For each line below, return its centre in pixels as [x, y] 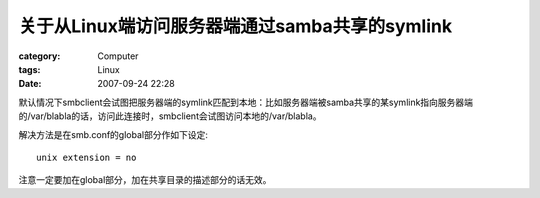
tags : [29, 69]
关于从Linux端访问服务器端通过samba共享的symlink [235, 26]
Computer [118, 56]
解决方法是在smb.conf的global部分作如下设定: [113, 134]
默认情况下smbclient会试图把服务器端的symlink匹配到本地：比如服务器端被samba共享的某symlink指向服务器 [241, 102]
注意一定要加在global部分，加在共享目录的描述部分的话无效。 [145, 180]
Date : [30, 84]
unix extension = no [86, 157]
